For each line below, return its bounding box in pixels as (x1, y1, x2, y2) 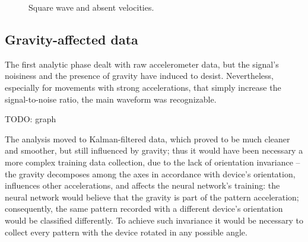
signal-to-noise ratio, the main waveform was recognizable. (5, 93, 217, 105)
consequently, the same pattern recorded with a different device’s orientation (5, 202, 283, 215)
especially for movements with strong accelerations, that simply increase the (5, 81, 281, 93)
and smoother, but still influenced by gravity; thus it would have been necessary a (5, 144, 303, 157)
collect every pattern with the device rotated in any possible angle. (5, 225, 247, 238)
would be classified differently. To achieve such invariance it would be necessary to (5, 214, 303, 226)
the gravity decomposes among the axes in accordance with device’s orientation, (5, 167, 296, 180)
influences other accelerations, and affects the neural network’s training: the (5, 179, 280, 192)
